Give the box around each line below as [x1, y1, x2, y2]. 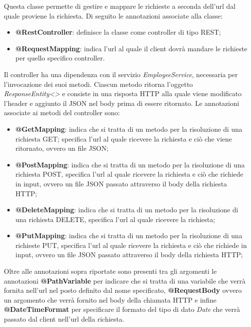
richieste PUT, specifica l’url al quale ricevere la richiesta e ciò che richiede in [15, 240, 247, 250]
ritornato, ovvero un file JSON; [15, 143, 109, 153]
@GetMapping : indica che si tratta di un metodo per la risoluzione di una [15, 123, 242, 134]
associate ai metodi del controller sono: [4, 107, 120, 118]
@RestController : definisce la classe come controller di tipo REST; [15, 27, 221, 37]
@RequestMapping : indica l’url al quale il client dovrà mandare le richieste [15, 43, 248, 53]
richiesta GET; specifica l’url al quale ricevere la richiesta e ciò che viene [15, 133, 232, 143]
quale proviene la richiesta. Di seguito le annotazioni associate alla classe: [4, 10, 223, 20]
